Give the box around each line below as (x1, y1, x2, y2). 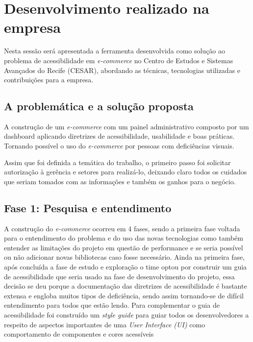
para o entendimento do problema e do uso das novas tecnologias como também (4, 233, 243, 243)
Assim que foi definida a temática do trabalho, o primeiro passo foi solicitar (4, 157, 231, 167)
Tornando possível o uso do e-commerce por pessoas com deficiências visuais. (4, 141, 234, 151)
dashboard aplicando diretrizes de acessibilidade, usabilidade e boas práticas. (4, 131, 235, 141)
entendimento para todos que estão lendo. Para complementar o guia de (4, 300, 220, 310)
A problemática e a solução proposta (4, 98, 194, 114)
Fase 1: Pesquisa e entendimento (4, 200, 172, 215)
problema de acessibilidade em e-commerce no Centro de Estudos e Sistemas (4, 55, 233, 65)
